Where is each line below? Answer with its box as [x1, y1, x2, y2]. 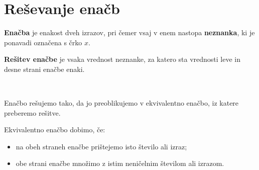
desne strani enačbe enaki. [4, 63, 85, 74]
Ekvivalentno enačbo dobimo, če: [4, 124, 105, 135]
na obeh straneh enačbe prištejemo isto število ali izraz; [16, 141, 187, 151]
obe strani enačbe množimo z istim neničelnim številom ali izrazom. [16, 158, 224, 168]
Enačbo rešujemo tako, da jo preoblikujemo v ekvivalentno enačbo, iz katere [4, 98, 239, 108]
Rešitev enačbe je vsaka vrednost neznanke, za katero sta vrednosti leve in [4, 54, 241, 64]
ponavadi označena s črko [4, 37, 82, 47]
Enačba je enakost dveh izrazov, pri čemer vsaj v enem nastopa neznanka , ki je [4, 27, 255, 38]
